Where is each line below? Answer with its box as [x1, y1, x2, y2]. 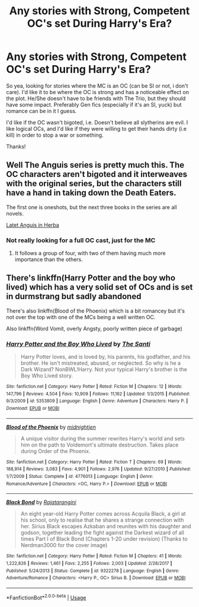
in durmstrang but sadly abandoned [6, 291, 142, 301]
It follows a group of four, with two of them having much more [14, 250, 166, 257]
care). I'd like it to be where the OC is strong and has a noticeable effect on [6, 88, 190, 95]
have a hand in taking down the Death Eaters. [6, 188, 176, 198]
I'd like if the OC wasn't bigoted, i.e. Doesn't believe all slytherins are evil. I [6, 118, 188, 126]
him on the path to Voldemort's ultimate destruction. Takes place [20, 441, 179, 448]
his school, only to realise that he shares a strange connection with [20, 516, 184, 524]
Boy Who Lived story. [20, 372, 73, 380]
